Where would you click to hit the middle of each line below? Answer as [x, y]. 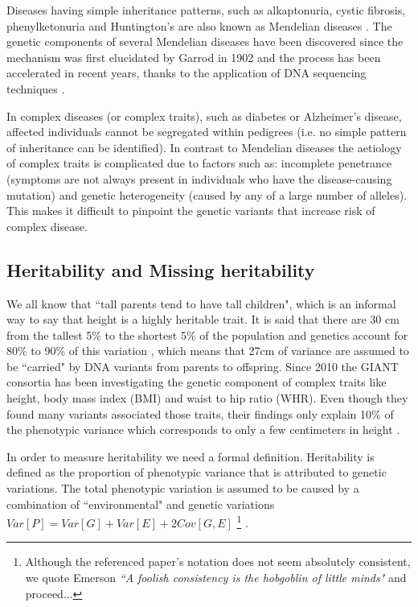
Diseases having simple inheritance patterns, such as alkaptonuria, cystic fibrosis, [206, 10]
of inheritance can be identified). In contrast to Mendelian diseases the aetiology [204, 147]
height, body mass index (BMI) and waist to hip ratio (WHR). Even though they [207, 398]
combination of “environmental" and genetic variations [141, 504]
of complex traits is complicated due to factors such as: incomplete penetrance [199, 163]
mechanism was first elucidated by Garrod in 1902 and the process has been [194, 57]
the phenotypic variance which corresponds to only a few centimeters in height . [203, 429]
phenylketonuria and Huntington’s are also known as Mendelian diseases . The [199, 25]
